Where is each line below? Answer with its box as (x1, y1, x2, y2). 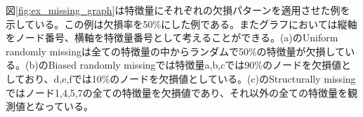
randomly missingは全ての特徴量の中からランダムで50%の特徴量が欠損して (6, 43, 345, 58)
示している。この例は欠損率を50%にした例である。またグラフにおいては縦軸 (6, 16, 357, 31)
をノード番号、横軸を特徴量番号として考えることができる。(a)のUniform (6, 30, 338, 45)
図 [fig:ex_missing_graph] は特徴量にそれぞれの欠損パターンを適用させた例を (6, 3, 350, 17)
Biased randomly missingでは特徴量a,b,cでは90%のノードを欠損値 (48, 57, 342, 72)
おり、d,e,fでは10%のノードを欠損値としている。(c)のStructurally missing (25, 71, 356, 85)
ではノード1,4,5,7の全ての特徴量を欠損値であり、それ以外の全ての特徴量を (6, 85, 348, 99)
